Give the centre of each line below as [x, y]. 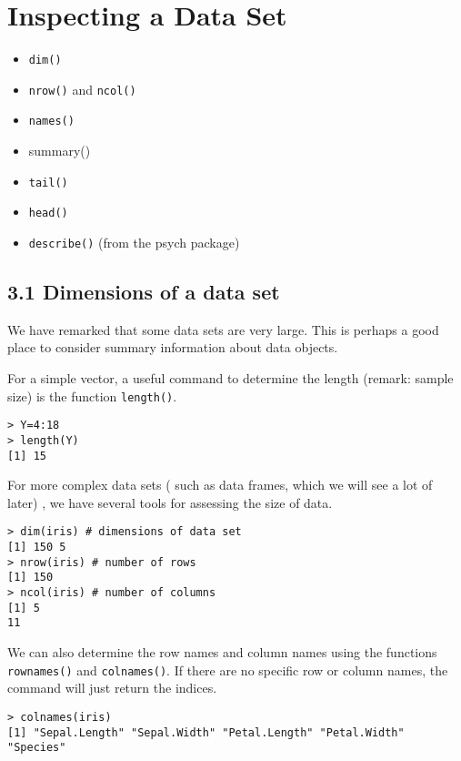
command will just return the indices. [112, 688]
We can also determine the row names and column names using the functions [222, 652]
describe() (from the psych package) [134, 242]
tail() [48, 183]
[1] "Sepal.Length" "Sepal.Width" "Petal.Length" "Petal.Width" [206, 732]
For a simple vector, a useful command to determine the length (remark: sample [230, 378]
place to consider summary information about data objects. [173, 347]
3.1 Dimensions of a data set [144, 292]
